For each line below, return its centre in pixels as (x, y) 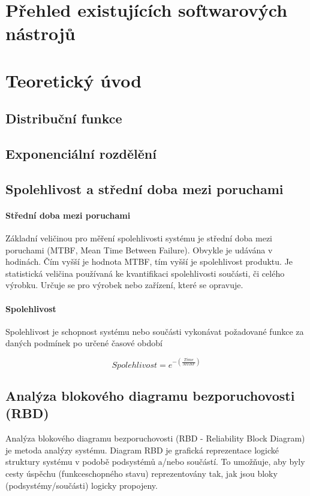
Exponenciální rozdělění (81, 154)
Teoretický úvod (74, 80)
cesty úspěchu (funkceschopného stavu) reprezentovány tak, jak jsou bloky (142, 473)
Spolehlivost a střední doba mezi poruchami (145, 188)
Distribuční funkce (64, 118)
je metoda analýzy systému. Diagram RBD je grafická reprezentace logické (142, 450)
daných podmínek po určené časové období (84, 343)
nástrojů (40, 33)
